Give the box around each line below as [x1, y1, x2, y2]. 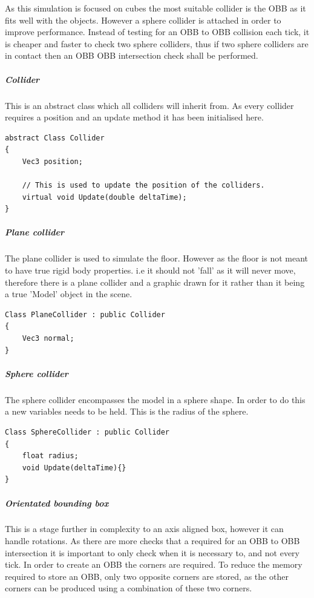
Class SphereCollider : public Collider [5, 427, 170, 436]
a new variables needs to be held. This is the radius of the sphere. [5, 405, 249, 418]
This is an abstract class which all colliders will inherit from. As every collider [5, 99, 294, 111]
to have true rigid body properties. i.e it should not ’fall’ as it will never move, [5, 264, 296, 277]
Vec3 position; [22, 157, 83, 166]
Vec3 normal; [22, 334, 74, 343]
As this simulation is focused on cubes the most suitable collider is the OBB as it [5, 2, 306, 14]
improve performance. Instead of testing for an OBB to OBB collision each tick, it [5, 25, 310, 38]
